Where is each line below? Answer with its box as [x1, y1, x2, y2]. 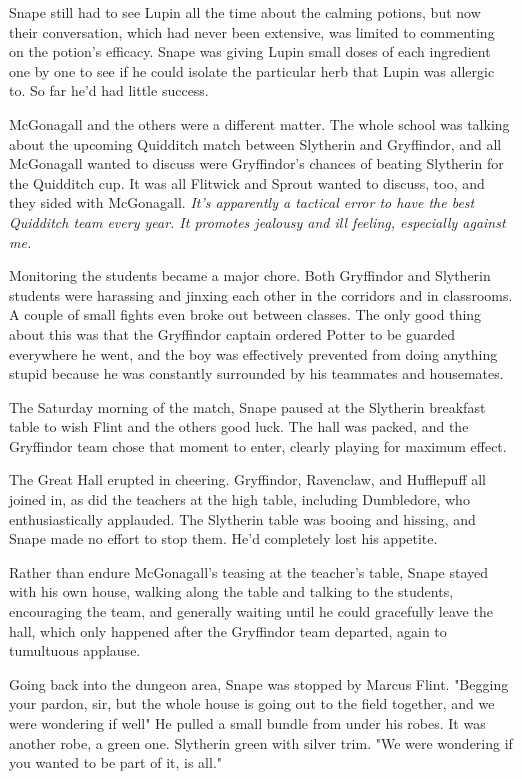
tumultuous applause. [9, 640, 141, 661]
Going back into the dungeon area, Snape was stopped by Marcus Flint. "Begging [9, 673, 509, 694]
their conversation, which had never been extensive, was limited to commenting [9, 21, 495, 42]
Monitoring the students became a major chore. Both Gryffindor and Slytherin [9, 265, 491, 286]
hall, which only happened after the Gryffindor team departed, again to [9, 620, 447, 641]
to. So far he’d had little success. [9, 80, 209, 101]
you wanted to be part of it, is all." [9, 752, 223, 773]
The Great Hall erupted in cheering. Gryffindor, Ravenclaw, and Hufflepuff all [9, 469, 486, 490]
